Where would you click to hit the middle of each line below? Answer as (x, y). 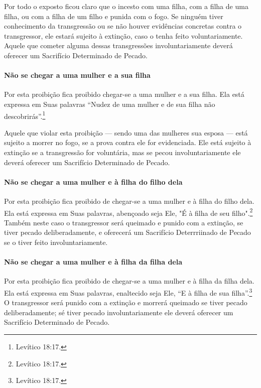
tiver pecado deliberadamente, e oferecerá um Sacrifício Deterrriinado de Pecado (127, 232)
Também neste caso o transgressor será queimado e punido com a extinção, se (124, 222)
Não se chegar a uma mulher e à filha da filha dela (93, 262)
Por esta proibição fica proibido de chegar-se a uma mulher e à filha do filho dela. (129, 201)
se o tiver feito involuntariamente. (56, 242)
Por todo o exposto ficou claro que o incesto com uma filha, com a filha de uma (126, 6)
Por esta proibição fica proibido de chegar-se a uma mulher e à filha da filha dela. (129, 281)
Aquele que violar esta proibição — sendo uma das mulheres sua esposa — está (126, 132)
